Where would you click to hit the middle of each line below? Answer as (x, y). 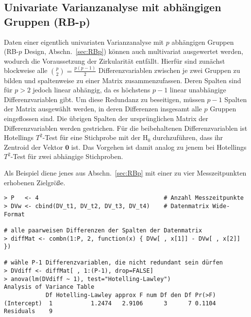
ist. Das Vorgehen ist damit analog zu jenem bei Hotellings (159, 147)
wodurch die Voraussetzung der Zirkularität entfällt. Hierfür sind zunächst (115, 61)
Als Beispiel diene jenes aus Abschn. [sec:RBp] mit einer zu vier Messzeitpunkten (125, 173)
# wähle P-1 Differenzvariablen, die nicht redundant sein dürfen (114, 263)
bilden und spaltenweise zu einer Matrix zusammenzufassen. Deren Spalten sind (123, 80)
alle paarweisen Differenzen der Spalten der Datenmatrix (107, 230)
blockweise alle (26, 70)
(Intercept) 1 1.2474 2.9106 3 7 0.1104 (110, 303)
